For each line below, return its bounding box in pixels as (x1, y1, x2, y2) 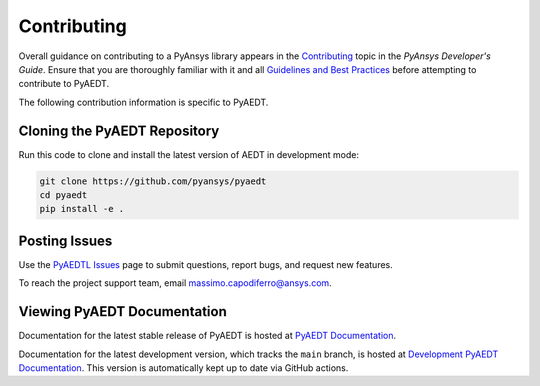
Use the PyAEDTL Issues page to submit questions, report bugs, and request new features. (18, 258, 394, 270)
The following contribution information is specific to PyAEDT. (18, 96, 269, 108)
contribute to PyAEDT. (18, 78, 110, 90)
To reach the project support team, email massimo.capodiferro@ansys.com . (18, 277, 332, 289)
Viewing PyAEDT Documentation (18, 303, 227, 320)
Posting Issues (18, 232, 113, 249)
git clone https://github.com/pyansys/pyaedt (39, 175, 267, 187)
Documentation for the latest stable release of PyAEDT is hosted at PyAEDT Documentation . (18, 330, 397, 342)
